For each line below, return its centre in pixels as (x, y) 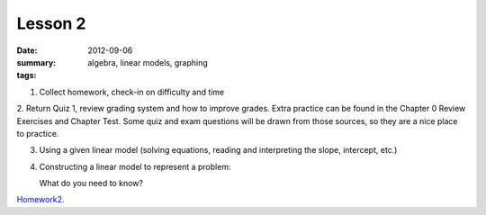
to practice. (38, 133)
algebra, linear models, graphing (148, 62)
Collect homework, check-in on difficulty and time (132, 92)
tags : (27, 76)
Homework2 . (40, 200)
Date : (27, 50)
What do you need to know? (91, 184)
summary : (36, 62)
